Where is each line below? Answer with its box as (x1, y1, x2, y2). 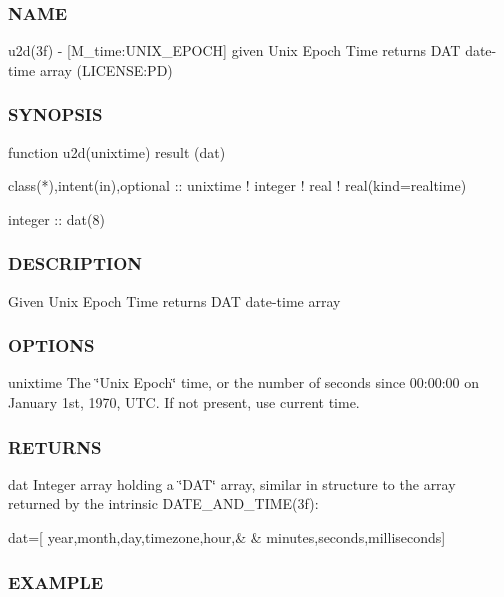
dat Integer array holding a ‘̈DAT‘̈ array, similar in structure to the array (8, 473, 456, 494)
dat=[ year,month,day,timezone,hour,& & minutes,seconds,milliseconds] (8, 527, 446, 548)
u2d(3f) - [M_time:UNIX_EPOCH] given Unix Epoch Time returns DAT (8, 40, 461, 61)
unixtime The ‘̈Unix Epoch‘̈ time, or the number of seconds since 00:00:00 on (8, 372, 480, 393)
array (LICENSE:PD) (39, 59, 173, 80)
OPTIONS (8, 333, 95, 358)
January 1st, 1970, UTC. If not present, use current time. (8, 392, 360, 413)
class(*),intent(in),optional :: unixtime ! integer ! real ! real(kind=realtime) (8, 175, 467, 196)
